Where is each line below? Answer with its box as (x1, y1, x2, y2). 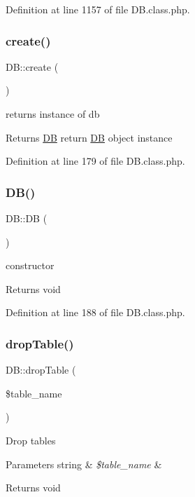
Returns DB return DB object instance (6, 130, 173, 144)
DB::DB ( (6, 211, 48, 225)
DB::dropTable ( (6, 362, 76, 377)
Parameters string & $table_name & (6, 456, 162, 471)
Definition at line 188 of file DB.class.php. (6, 305, 185, 320)
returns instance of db (6, 107, 100, 121)
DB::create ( (6, 59, 59, 74)
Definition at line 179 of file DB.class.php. (6, 154, 185, 168)
